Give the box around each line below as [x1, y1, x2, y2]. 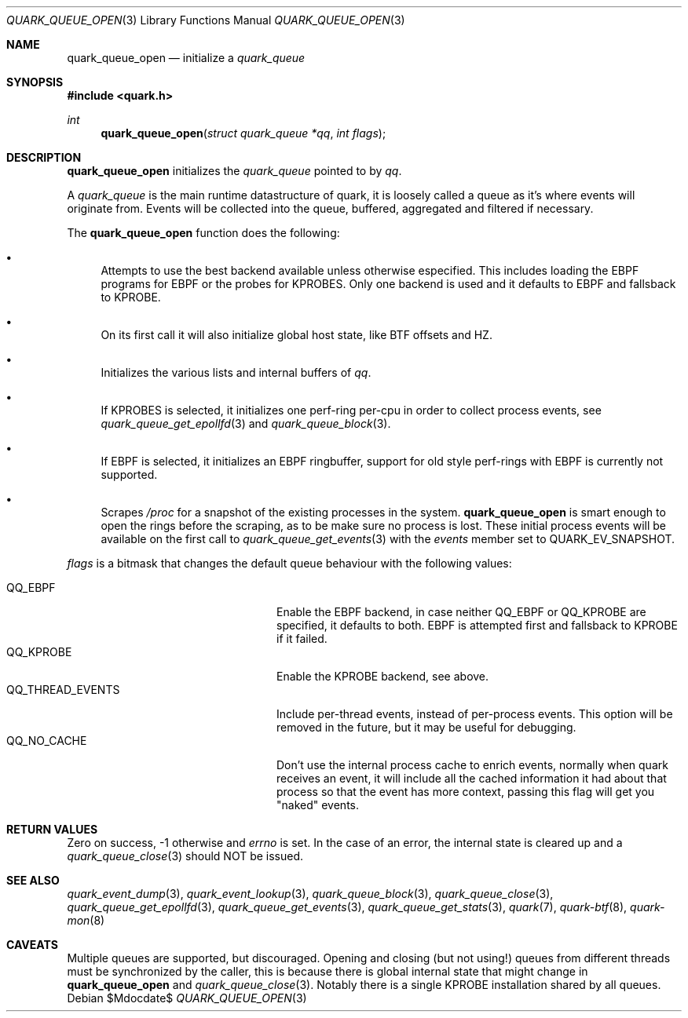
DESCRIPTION [6, 151, 82, 164]
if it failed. [276, 632, 328, 645]
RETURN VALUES [6, 823, 98, 836]
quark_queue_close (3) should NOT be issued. [67, 849, 304, 863]
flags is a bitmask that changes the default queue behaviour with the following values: [67, 556, 512, 570]
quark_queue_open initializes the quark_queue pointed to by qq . [67, 164, 402, 177]
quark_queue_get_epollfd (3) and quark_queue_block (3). [101, 417, 391, 430]
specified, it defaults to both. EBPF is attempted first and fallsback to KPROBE [276, 618, 678, 632]
